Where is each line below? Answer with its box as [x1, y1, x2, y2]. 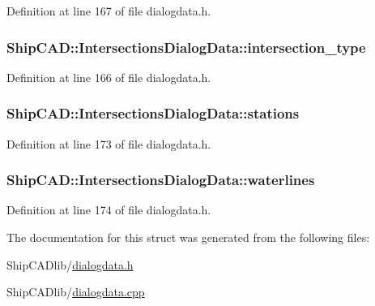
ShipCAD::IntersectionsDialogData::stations [6, 103, 300, 123]
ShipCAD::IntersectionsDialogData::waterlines [6, 170, 315, 190]
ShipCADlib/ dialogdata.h [6, 256, 134, 273]
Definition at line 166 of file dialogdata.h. [6, 68, 211, 85]
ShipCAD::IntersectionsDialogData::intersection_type [6, 37, 366, 57]
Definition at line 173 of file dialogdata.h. [6, 135, 211, 152]
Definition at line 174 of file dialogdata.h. [6, 201, 211, 218]
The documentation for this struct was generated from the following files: [6, 229, 370, 246]
